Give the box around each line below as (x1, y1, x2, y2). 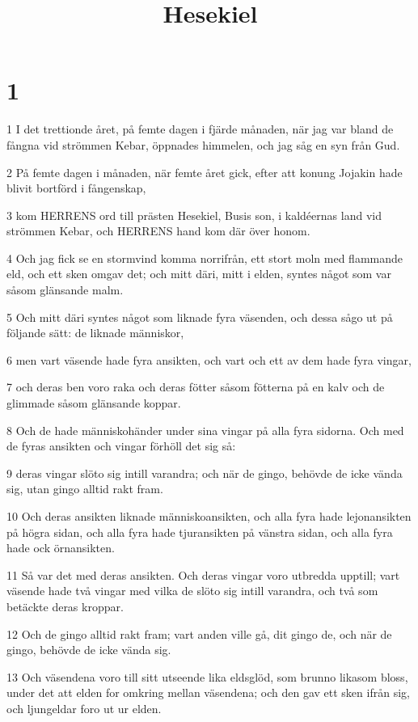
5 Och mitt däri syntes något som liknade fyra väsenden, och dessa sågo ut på (6, 308, 393, 325)
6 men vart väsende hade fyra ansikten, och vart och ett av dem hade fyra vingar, (6, 351, 412, 368)
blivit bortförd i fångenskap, (6, 179, 146, 196)
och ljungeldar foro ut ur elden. (6, 699, 162, 716)
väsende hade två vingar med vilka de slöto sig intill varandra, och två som (6, 582, 378, 599)
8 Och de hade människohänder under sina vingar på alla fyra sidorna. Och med (6, 421, 404, 438)
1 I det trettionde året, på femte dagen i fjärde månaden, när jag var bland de (6, 120, 394, 137)
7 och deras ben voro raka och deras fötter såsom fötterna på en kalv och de (6, 378, 385, 395)
